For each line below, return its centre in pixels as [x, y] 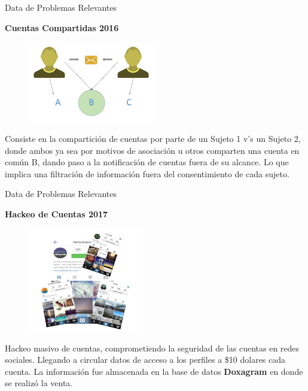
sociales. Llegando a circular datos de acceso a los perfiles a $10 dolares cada [145, 360]
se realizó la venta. [39, 383]
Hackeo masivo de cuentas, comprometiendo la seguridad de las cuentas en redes [152, 348]
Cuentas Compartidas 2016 [62, 27]
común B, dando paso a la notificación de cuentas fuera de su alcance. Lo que [147, 162]
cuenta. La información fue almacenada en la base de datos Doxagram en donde [154, 371]
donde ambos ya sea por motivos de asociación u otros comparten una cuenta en [152, 150]
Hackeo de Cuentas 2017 [57, 213]
